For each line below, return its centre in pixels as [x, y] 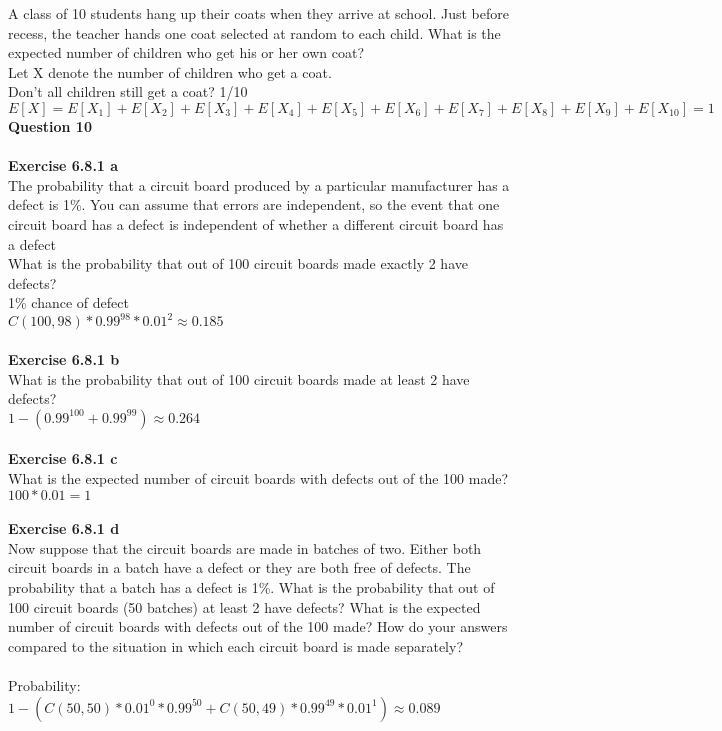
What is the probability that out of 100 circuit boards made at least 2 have [239, 378]
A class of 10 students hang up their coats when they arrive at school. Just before [258, 13]
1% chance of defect [68, 302]
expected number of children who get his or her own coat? [186, 52]
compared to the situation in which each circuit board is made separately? [235, 645]
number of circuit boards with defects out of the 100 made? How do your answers [258, 626]
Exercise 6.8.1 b [64, 359]
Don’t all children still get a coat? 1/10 [128, 91]
